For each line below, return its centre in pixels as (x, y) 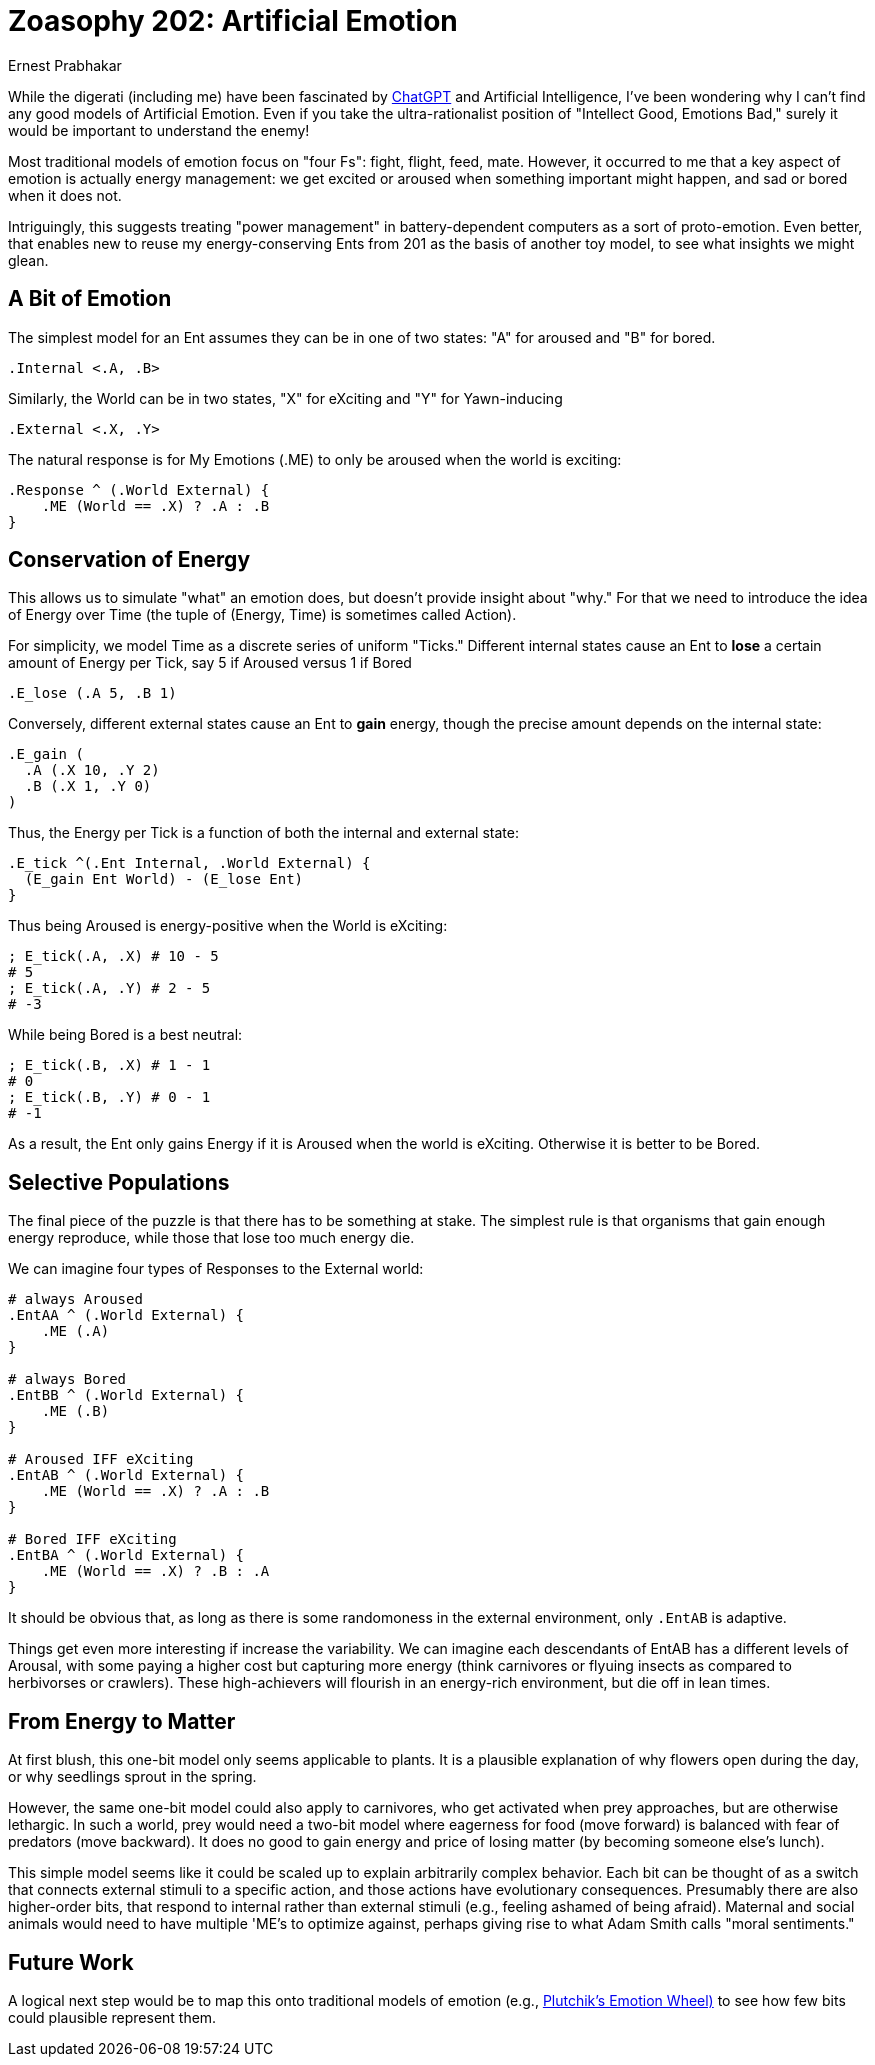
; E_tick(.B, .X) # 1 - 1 (109, 1065)
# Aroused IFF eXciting (101, 1459)
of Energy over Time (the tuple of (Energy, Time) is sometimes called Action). (262, 615)
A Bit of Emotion (90, 299)
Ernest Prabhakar (65, 65)
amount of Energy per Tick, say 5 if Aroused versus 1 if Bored (210, 663)
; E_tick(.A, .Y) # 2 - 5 (109, 988)
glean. (28, 260)
